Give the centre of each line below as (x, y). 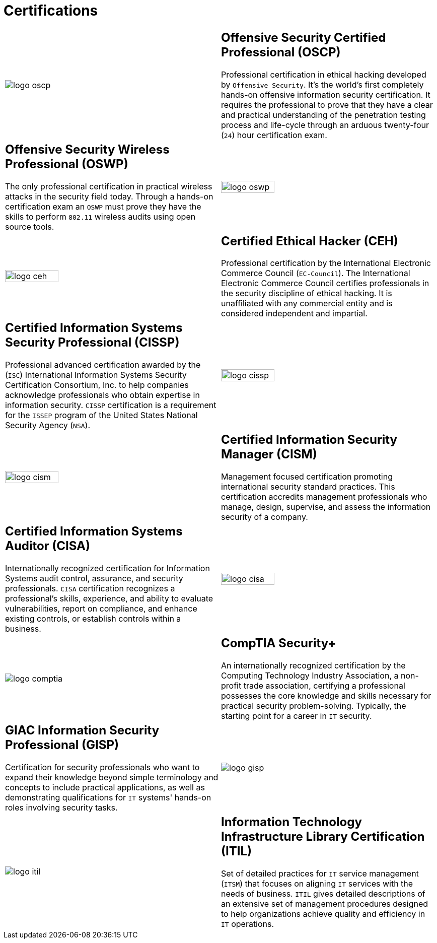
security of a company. (265, 517)
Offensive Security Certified (304, 37)
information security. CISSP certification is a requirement (111, 405)
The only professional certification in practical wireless (109, 186)
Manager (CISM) (269, 454)
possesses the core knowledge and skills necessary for (326, 696)
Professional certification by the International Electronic (326, 263)
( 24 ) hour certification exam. (274, 135)
